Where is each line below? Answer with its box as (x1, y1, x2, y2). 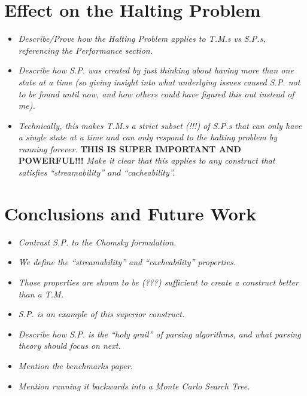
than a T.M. (18, 287, 63, 300)
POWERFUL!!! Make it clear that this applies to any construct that (18, 154, 275, 167)
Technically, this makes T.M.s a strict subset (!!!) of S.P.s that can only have (18, 119, 302, 131)
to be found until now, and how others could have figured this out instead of (18, 87, 294, 100)
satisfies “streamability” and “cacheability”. (18, 166, 175, 179)
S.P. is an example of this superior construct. (18, 308, 185, 320)
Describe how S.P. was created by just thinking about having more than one (18, 64, 294, 76)
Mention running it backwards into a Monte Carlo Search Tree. (18, 379, 250, 392)
